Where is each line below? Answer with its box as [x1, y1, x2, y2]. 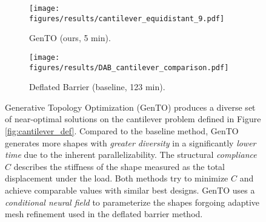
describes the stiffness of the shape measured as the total [13, 160, 225, 172]
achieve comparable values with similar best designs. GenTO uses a [5, 183, 255, 196]
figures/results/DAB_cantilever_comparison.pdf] [29, 63, 229, 72]
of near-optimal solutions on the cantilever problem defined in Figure [5, 113, 261, 125]
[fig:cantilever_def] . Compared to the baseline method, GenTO [5, 125, 239, 137]
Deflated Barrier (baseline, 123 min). [29, 80, 165, 93]
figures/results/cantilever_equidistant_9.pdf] [29, 14, 225, 23]
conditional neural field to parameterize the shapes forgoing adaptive [5, 195, 259, 208]
